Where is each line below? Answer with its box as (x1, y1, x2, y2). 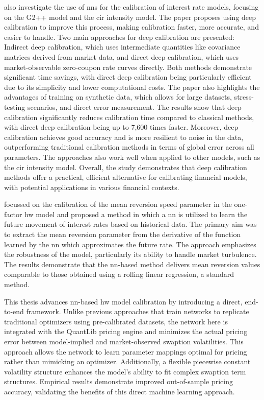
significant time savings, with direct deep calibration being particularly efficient (4, 72, 252, 82)
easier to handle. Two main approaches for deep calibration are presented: (4, 31, 234, 42)
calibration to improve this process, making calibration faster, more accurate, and (4, 21, 259, 32)
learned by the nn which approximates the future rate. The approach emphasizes (4, 239, 256, 249)
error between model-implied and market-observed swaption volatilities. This (4, 336, 244, 346)
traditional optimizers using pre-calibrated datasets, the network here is (4, 316, 228, 326)
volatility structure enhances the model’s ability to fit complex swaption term (4, 366, 246, 377)
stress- (234, 91, 254, 102)
